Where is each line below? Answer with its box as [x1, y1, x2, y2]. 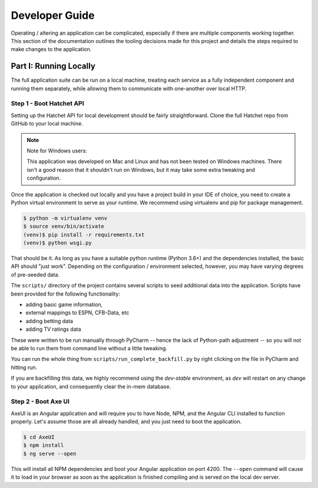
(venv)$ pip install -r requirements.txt [23, 231, 145, 238]
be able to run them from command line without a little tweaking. [11, 344, 168, 351]
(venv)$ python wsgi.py [23, 240, 92, 247]
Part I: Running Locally [11, 61, 95, 71]
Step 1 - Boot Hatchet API [11, 99, 85, 108]
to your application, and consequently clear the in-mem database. [11, 383, 171, 390]
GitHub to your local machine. [11, 120, 84, 127]
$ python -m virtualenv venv [23, 215, 108, 221]
